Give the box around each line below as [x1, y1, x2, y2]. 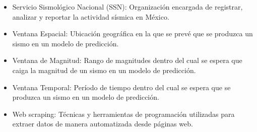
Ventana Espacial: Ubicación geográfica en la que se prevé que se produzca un [12, 28, 253, 39]
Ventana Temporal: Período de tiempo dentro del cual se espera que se [12, 82, 231, 92]
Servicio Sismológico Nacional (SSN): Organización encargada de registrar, [12, 2, 243, 12]
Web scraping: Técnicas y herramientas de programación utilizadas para [12, 108, 235, 119]
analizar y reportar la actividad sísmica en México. [12, 11, 169, 22]
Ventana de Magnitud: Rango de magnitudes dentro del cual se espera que [12, 55, 242, 65]
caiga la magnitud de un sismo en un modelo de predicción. [12, 64, 196, 75]
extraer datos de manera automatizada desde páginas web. [12, 118, 193, 129]
